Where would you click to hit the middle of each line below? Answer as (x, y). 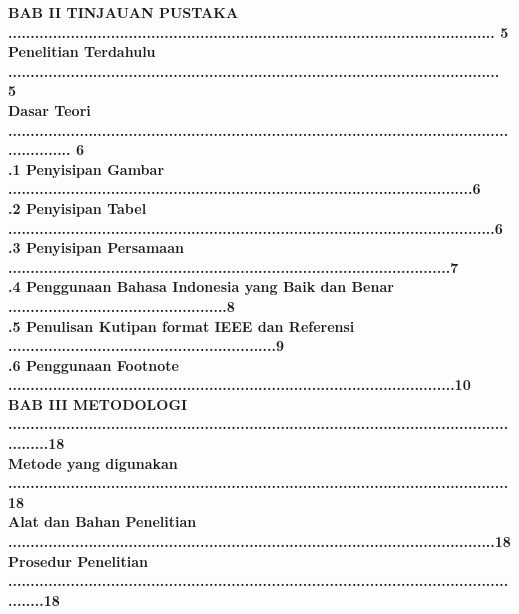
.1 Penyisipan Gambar (86, 168)
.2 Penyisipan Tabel (77, 207)
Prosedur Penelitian (78, 560)
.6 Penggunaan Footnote (93, 364)
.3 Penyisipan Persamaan (96, 247)
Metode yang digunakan (93, 462)
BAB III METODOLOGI (98, 403)
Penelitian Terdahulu (82, 51)
